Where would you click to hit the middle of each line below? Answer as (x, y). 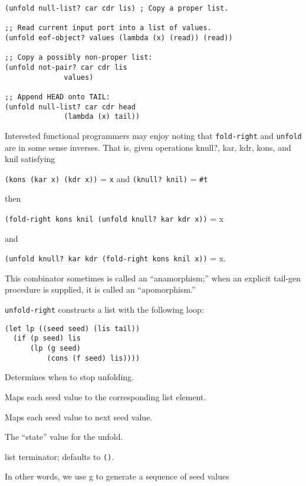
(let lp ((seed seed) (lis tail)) (73, 328)
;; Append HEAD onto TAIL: (57, 97)
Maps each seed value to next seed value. (79, 417)
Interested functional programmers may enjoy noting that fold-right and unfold (153, 135)
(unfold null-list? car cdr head (70, 107)
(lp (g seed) (55, 349)
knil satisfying (30, 159)
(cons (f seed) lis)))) (93, 358)
